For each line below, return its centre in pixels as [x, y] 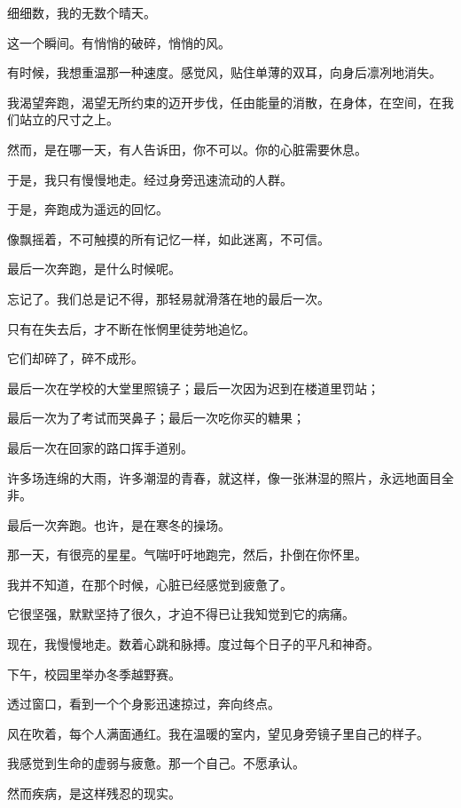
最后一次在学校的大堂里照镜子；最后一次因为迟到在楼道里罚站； [193, 388]
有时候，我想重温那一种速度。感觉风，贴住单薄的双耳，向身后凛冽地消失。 [224, 72]
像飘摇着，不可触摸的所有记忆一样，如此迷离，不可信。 [168, 238]
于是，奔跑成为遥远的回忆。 [88, 209]
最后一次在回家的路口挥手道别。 [100, 447]
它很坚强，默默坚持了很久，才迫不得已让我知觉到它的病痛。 [181, 614]
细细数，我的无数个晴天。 [82, 12]
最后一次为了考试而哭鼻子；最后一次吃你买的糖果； [156, 418]
